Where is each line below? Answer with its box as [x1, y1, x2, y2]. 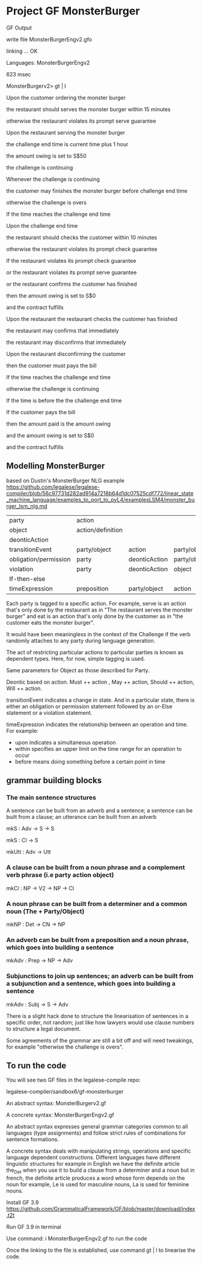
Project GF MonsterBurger [6, 4, 140, 18]
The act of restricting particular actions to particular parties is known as [6, 648, 184, 656]
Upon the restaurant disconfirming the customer [6, 350, 126, 357]
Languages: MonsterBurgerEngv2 [6, 59, 90, 66]
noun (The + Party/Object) [6, 907, 85, 915]
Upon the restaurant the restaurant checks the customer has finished [6, 315, 177, 322]
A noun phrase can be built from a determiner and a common [6, 899, 188, 908]
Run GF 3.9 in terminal [6, 1224, 61, 1231]
